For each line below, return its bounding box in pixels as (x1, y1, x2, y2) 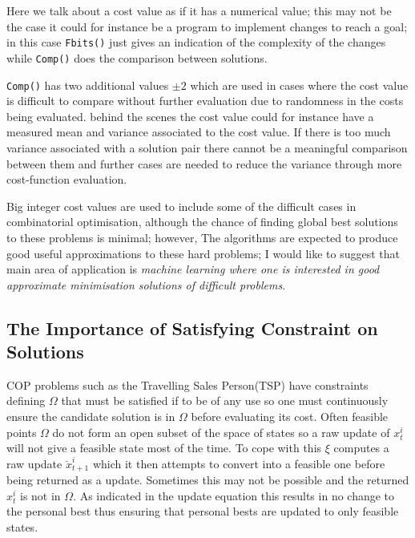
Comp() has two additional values (6, 76, 169, 93)
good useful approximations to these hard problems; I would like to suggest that (6, 245, 400, 261)
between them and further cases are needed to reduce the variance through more (6, 155, 402, 172)
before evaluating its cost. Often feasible (191, 408, 389, 425)
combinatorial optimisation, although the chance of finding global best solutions (6, 213, 398, 230)
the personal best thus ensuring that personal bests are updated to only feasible (6, 503, 399, 520)
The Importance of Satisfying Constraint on (6, 315, 378, 340)
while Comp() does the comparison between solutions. (6, 49, 268, 66)
